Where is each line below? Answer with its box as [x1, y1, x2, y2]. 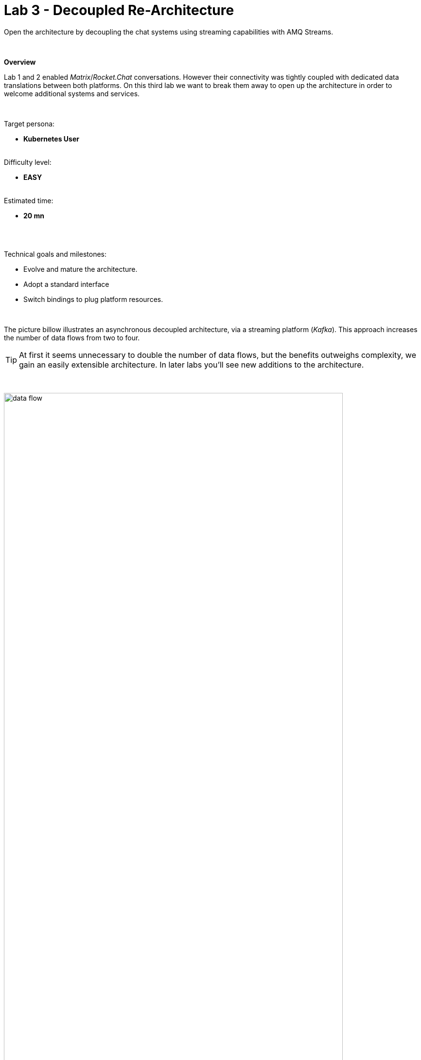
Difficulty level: [4, 158, 52, 166]
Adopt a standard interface [23, 280, 109, 288]
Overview [4, 57, 36, 66]
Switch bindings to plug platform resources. [23, 295, 163, 303]
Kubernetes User [23, 134, 79, 143]
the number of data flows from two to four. [4, 333, 140, 342]
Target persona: [4, 119, 55, 128]
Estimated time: [4, 196, 53, 205]
